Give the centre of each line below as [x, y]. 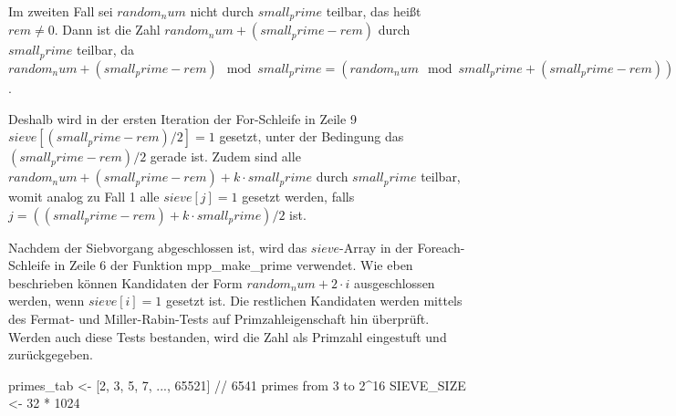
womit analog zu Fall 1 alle [84, 197]
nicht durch [222, 11]
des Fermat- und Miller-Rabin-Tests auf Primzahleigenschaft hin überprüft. [219, 319]
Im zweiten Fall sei [61, 11]
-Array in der [376, 247]
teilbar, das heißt [374, 11]
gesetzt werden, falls [298, 197]
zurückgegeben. [51, 354]
